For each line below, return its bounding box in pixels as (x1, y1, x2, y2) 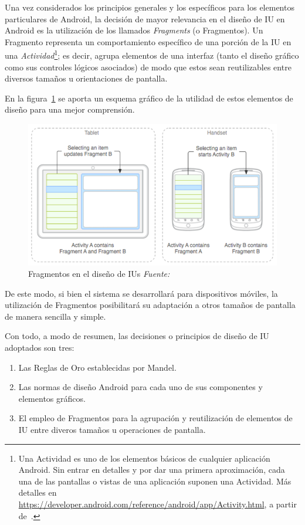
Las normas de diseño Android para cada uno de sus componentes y (18, 381, 263, 393)
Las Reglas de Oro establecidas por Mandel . (18, 361, 177, 373)
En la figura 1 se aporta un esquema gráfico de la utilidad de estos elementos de (5, 92, 293, 104)
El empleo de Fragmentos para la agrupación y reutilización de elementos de (18, 412, 293, 424)
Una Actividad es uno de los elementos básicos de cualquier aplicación (18, 452, 270, 464)
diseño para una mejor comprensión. (5, 103, 135, 116)
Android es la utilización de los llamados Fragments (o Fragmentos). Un (5, 24, 263, 36)
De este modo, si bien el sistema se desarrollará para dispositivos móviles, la (5, 287, 278, 299)
